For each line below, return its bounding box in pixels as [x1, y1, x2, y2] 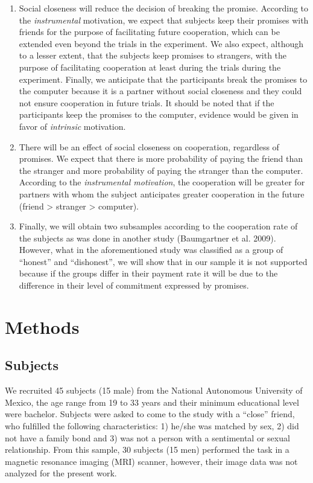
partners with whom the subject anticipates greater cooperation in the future [19, 187, 305, 200]
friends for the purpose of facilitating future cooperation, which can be [19, 25, 280, 38]
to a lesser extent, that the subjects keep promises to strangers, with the [19, 49, 287, 62]
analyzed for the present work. [5, 467, 117, 479]
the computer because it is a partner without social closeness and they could [19, 85, 302, 97]
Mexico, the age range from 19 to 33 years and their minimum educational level [5, 395, 299, 408]
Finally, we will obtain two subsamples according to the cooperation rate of [19, 220, 298, 232]
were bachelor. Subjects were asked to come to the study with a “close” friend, [5, 408, 295, 420]
